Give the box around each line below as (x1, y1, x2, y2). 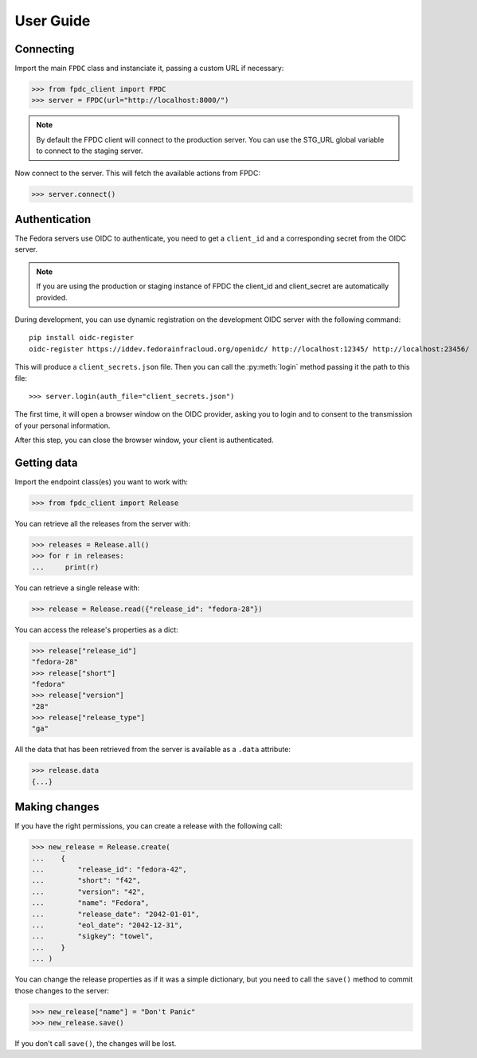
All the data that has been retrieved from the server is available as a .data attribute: (14, 745, 291, 754)
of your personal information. (14, 421, 111, 430)
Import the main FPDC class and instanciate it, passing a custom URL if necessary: (14, 64, 284, 73)
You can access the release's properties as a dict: (14, 625, 178, 634)
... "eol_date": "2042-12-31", (31, 921, 183, 930)
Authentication (14, 212, 92, 226)
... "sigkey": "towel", (31, 932, 154, 941)
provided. (36, 292, 68, 302)
